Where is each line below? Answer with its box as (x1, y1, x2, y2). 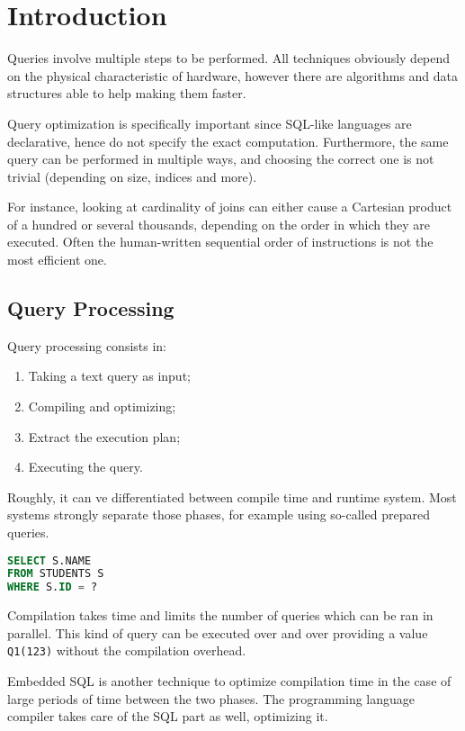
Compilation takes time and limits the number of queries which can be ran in (7, 606, 434, 625)
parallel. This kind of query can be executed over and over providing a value (7, 623, 428, 642)
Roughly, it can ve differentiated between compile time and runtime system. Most (7, 487, 457, 506)
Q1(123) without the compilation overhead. (7, 641, 246, 660)
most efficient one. (7, 250, 107, 269)
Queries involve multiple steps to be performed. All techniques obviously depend (7, 49, 451, 68)
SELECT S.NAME (7, 554, 92, 567)
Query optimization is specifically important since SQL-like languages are (7, 113, 412, 132)
